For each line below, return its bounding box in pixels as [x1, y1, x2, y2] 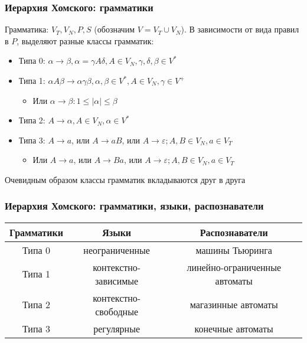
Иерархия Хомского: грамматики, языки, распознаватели [5, 198, 264, 213]
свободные [95, 304, 139, 318]
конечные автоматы [194, 321, 273, 335]
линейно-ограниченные [187, 260, 281, 274]
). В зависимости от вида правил [181, 23, 299, 35]
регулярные [93, 321, 140, 335]
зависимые [95, 273, 139, 288]
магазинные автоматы [190, 298, 278, 312]
